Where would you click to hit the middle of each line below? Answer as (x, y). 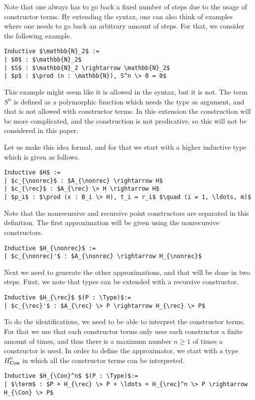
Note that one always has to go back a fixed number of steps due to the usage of (126, 6)
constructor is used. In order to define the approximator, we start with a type (121, 350)
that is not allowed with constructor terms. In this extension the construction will (127, 111)
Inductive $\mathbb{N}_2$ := (52, 51)
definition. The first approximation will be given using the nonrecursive (112, 222)
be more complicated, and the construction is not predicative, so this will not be (125, 120)
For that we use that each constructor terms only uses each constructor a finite (123, 331)
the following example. (38, 35)
